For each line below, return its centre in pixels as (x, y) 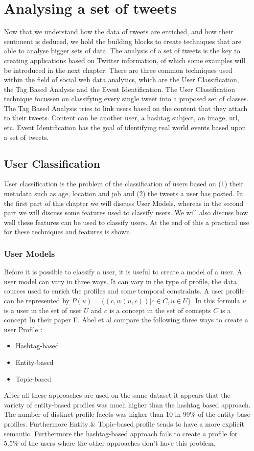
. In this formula (216, 301)
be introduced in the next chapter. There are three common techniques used (118, 70)
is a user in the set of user (43, 310)
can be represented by (37, 301)
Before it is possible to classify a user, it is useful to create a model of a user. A (123, 272)
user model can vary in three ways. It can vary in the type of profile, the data (120, 281)
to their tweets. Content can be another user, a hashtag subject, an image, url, (122, 118)
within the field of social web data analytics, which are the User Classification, (122, 79)
